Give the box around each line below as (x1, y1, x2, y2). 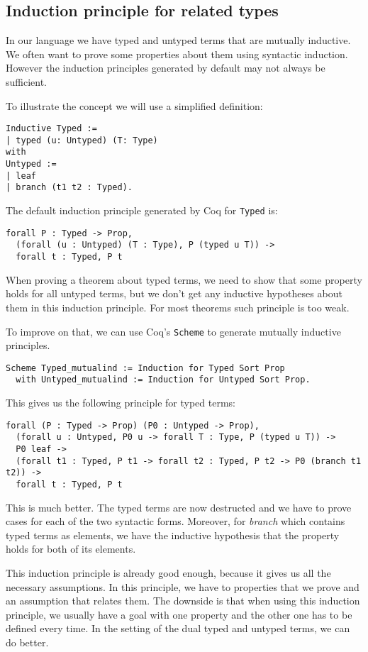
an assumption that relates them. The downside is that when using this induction (6, 593, 360, 608)
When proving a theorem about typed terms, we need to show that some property (6, 272, 362, 287)
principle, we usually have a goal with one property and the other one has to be (6, 607, 352, 621)
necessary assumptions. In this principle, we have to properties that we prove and (6, 579, 359, 594)
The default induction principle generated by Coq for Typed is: (6, 203, 278, 218)
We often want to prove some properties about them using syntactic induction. (6, 46, 348, 61)
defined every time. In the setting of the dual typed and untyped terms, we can (6, 621, 350, 636)
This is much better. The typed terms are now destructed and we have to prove (6, 499, 352, 514)
